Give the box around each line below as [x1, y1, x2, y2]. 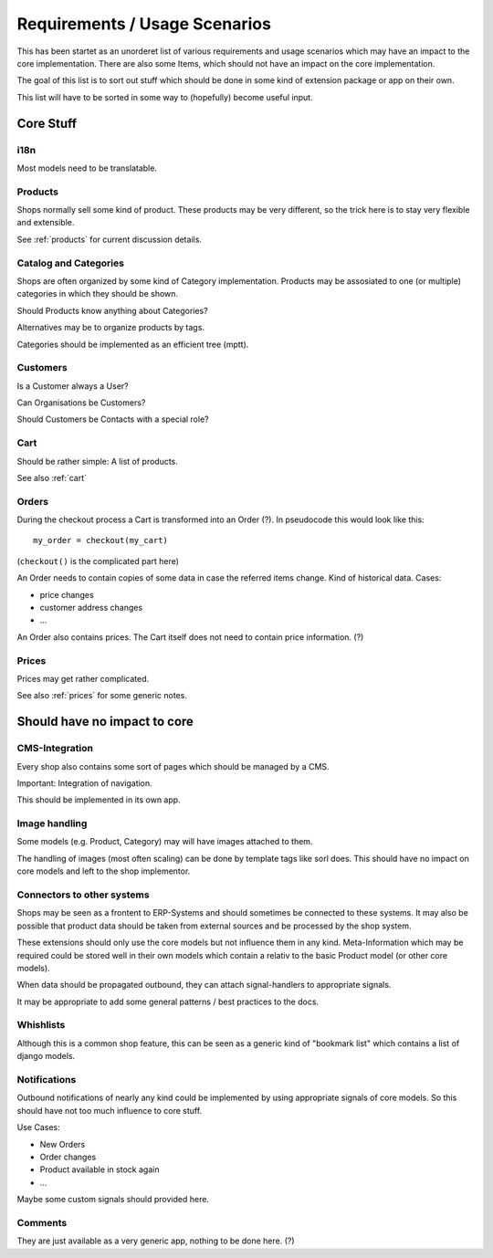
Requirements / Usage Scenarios [16, 14, 271, 34]
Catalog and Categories [16, 257, 125, 269]
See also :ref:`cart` [16, 472, 87, 483]
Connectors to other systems [16, 888, 150, 901]
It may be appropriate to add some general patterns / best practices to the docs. [16, 996, 320, 1007]
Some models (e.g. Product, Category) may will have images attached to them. [16, 836, 313, 847]
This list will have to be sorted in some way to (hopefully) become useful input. [16, 91, 314, 102]
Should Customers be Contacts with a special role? [16, 414, 209, 425]
